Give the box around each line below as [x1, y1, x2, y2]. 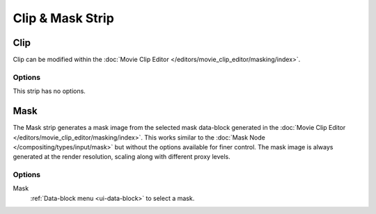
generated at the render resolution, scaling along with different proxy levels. [13, 153, 230, 161]
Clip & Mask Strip [13, 10, 114, 26]
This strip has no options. [13, 87, 86, 95]
